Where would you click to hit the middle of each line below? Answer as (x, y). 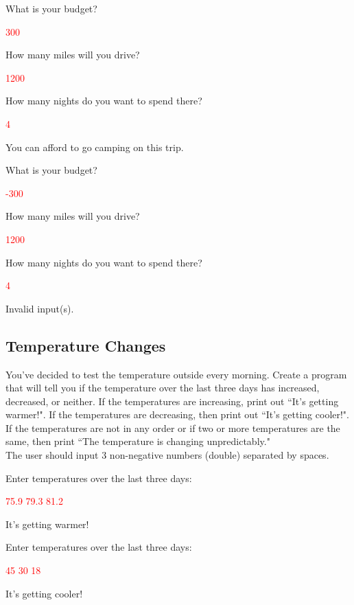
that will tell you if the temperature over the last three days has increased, (163, 388)
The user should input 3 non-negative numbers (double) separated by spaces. (167, 455)
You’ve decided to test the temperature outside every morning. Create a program (176, 374)
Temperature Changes (86, 345)
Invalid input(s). (40, 308)
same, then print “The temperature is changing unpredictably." (138, 441)
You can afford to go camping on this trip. (95, 147)
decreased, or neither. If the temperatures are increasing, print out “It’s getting (172, 401)
